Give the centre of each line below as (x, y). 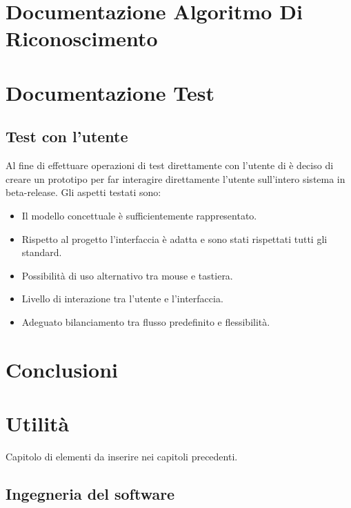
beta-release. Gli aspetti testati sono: (83, 192)
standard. (42, 252)
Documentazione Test (110, 92)
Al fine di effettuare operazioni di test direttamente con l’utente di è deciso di (170, 165)
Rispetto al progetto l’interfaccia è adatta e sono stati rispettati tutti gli (174, 238)
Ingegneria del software (90, 493)
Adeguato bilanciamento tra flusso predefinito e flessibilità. (146, 321)
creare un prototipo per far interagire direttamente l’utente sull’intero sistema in (175, 178)
